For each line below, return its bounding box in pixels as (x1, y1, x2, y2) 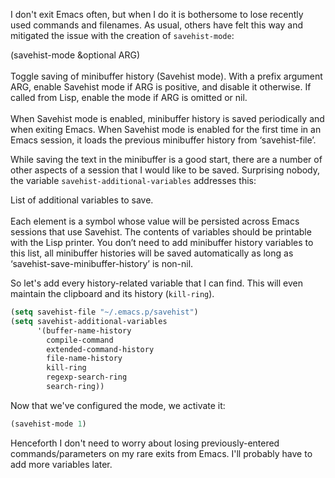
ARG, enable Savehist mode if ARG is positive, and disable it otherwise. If (10, 81, 312, 93)
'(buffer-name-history (36, 325, 132, 336)
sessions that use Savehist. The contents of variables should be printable (10, 226, 312, 238)
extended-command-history (46, 344, 155, 354)
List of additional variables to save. (10, 194, 154, 206)
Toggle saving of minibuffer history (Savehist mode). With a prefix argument (10, 70, 323, 82)
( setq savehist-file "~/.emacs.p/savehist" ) (10, 307, 199, 317)
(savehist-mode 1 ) (10, 419, 87, 429)
